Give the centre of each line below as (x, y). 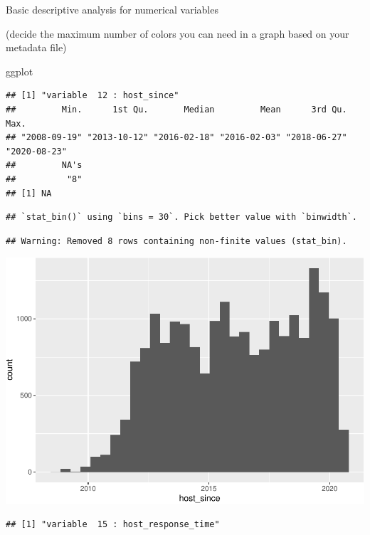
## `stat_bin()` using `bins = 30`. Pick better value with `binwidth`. (181, 217)
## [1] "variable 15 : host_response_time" (113, 524)
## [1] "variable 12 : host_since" (92, 96)
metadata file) (36, 47)
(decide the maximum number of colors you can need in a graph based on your (178, 33)
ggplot (20, 71)
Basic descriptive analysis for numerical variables (112, 9)
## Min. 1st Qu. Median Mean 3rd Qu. (176, 109)
